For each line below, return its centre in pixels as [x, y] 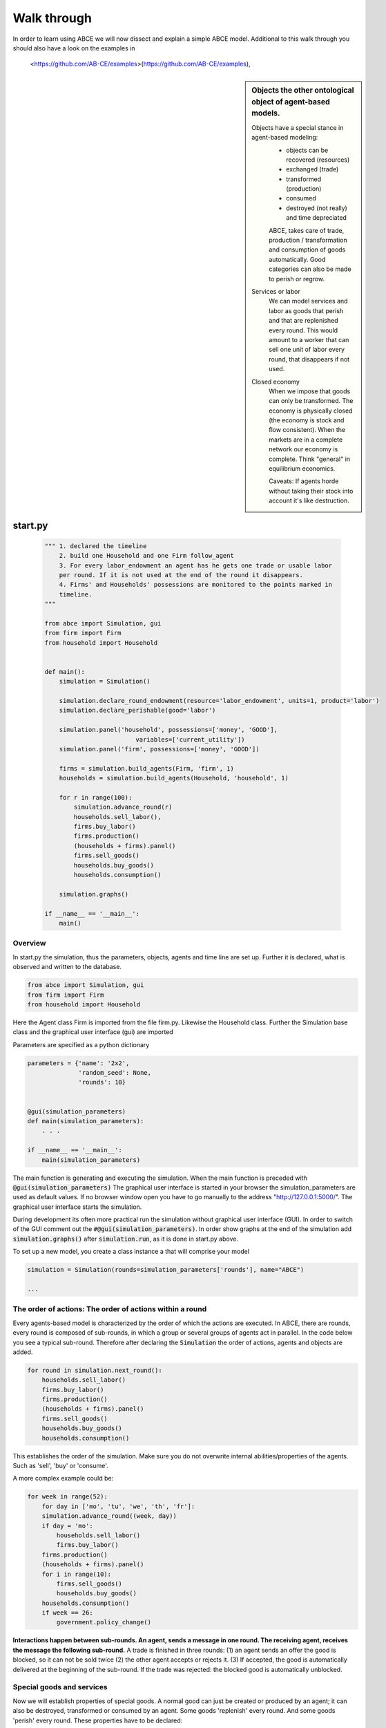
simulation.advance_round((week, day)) [109, 1516]
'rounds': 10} [102, 1082]
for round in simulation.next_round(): [95, 1370]
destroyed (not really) [317, 208]
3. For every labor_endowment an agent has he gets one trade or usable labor [196, 565]
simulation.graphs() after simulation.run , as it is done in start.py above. [125, 1239]
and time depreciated [316, 218]
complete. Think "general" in [310, 459]
